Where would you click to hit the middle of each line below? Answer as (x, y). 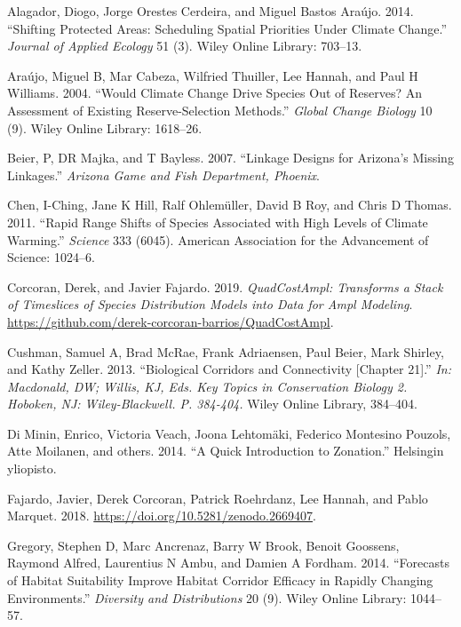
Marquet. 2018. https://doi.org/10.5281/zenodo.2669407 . (162, 516)
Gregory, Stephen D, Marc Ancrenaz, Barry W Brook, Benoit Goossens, (203, 545)
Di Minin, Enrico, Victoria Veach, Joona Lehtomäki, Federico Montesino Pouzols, (229, 433)
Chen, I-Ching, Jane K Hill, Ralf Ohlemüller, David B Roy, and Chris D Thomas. (230, 205)
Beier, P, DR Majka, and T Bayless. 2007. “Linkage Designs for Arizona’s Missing (230, 158)
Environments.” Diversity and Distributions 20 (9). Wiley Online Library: (207, 597)
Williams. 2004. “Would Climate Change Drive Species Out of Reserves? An (215, 93)
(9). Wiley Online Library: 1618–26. (105, 127)
